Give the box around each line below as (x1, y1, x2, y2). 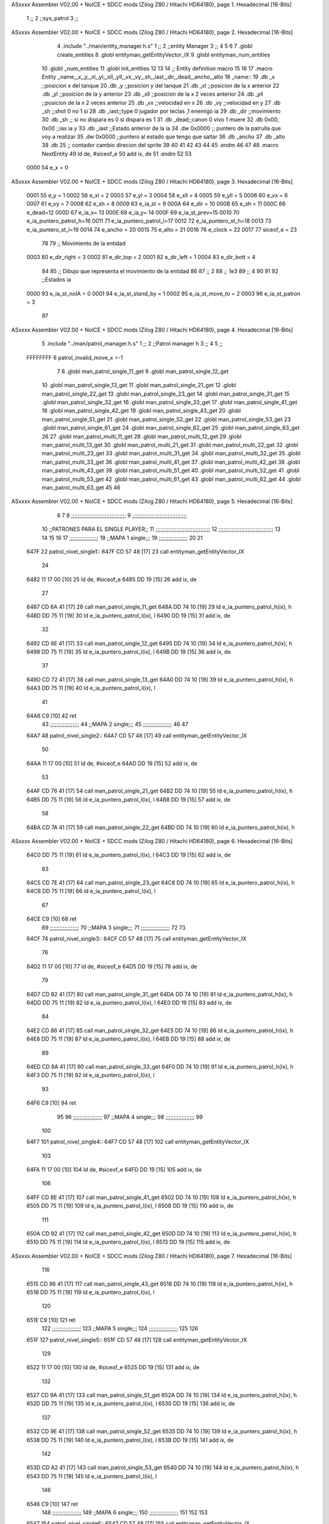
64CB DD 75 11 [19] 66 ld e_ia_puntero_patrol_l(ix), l (26, 888, 156, 895)
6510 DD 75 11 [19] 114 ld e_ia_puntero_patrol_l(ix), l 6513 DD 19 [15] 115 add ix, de (26, 1238, 230, 1246)
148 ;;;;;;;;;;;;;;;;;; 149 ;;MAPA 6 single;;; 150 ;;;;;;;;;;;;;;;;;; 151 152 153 (41, 1509, 208, 1516)
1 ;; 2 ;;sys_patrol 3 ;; (26, 15, 79, 22)
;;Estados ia (41, 276, 71, 283)
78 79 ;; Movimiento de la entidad (41, 240, 126, 247)
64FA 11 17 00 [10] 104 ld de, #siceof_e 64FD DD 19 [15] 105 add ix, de (26, 1166, 202, 1173)
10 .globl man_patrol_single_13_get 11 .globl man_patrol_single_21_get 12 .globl (41, 382, 236, 389)
